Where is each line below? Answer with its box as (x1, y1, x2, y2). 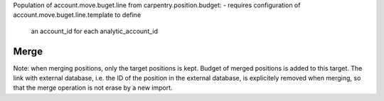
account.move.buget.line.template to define (13, 11, 142, 19)
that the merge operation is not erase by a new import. (13, 83, 174, 92)
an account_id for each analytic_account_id (31, 27, 159, 35)
